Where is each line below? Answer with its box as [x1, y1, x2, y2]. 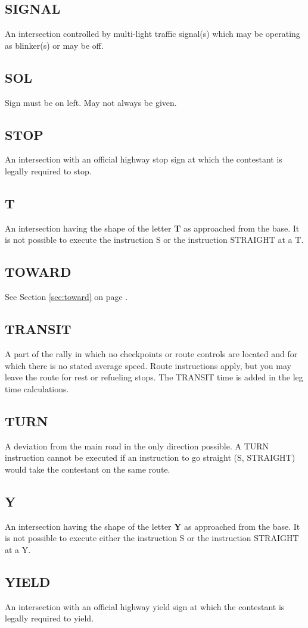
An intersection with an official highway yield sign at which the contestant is [5, 600, 285, 613]
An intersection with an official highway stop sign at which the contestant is [5, 153, 282, 165]
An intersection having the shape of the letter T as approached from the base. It [5, 221, 300, 234]
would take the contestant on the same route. [5, 463, 170, 475]
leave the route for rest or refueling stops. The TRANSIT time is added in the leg [5, 371, 303, 383]
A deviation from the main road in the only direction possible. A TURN [5, 439, 269, 452]
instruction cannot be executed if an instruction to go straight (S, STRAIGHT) [5, 451, 295, 464]
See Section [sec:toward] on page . [5, 290, 128, 303]
